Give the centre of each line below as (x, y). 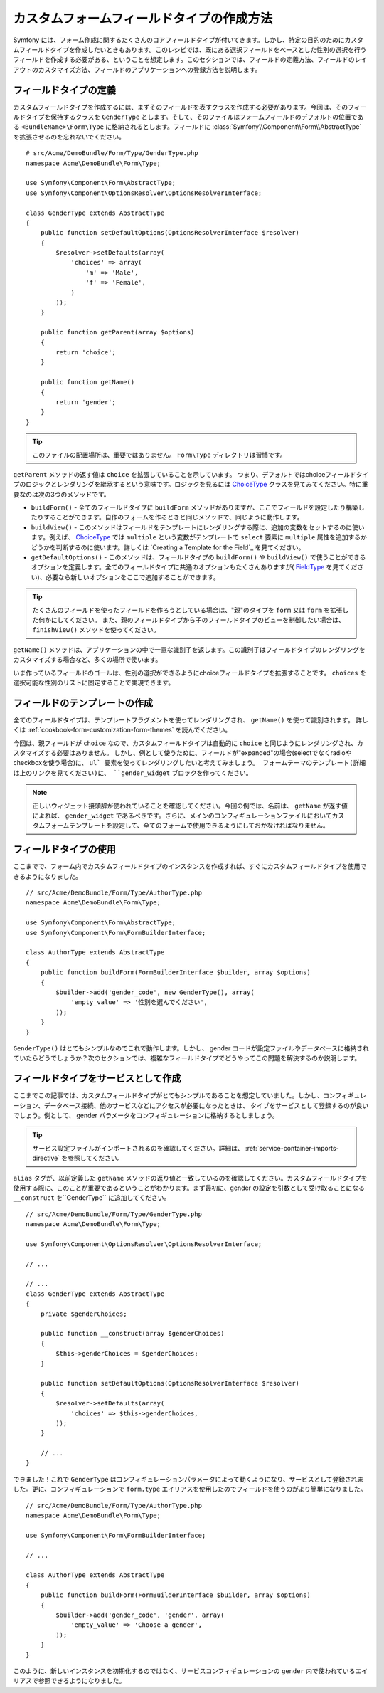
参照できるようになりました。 (82, 1681)
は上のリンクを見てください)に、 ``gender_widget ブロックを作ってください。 (133, 773)
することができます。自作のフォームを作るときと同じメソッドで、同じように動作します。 (173, 517)
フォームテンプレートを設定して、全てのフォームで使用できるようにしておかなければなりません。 (187, 826)
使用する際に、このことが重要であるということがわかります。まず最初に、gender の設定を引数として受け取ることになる (189, 1188)
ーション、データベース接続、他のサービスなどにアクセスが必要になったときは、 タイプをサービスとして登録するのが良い (191, 1105)
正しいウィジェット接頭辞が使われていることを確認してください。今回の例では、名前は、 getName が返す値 (190, 806)
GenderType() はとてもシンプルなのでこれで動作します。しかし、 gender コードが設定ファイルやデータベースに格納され (191, 1048)
